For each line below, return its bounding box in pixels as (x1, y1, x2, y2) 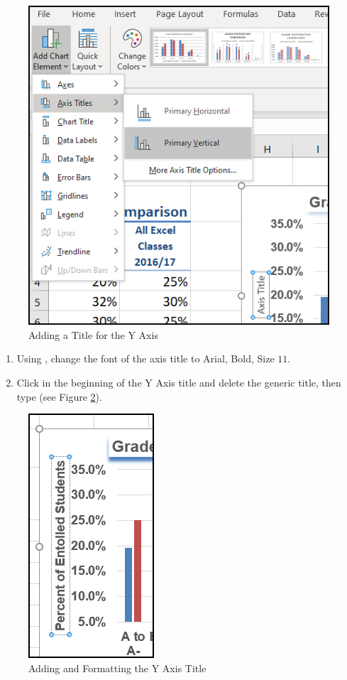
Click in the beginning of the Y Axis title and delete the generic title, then (16, 374, 341, 389)
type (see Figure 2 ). (16, 389, 102, 404)
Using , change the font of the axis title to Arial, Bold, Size (16, 351, 275, 366)
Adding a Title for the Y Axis (28, 327, 158, 342)
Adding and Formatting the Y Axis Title (28, 660, 206, 675)
